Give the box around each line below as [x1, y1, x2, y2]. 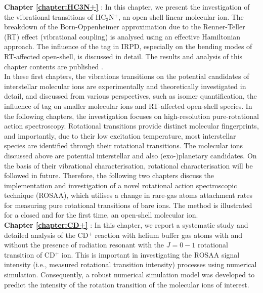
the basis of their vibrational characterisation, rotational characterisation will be [4, 160, 253, 171]
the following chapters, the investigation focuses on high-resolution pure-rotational [4, 110, 259, 121]
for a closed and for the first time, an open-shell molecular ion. [4, 210, 198, 220]
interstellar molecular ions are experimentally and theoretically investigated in [4, 80, 246, 91]
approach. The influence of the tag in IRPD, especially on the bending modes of [4, 41, 252, 52]
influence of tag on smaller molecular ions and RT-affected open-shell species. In [4, 100, 252, 111]
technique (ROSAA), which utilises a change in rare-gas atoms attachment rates [4, 190, 253, 200]
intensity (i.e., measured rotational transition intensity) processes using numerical [4, 259, 257, 270]
